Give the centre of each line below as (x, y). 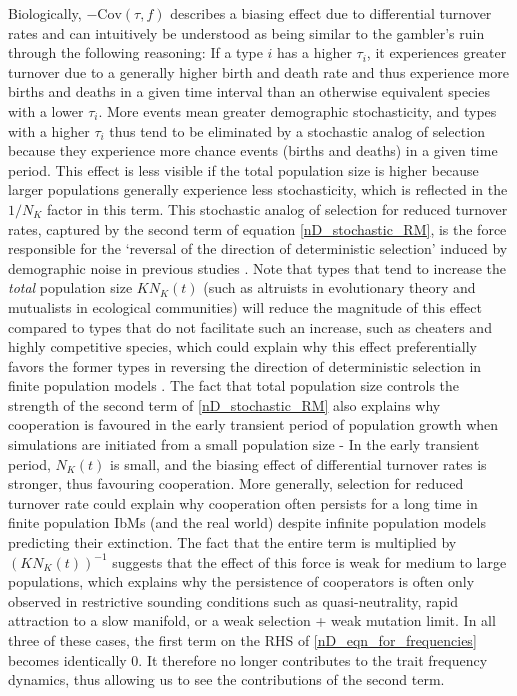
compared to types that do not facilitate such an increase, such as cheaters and (250, 326)
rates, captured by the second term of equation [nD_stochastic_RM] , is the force (257, 228)
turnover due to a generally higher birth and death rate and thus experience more (258, 71)
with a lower (46, 110)
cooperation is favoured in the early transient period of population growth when (253, 424)
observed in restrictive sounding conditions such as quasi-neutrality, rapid (233, 600)
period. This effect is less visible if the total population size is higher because (243, 169)
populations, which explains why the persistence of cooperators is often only (241, 581)
